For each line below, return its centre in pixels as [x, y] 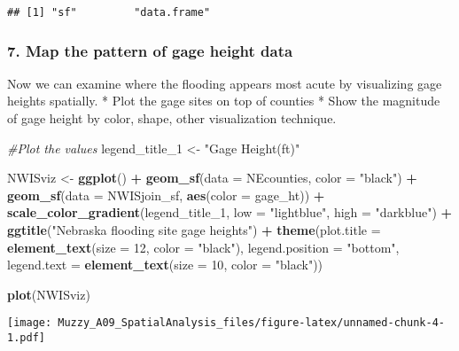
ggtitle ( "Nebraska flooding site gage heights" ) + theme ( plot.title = [194, 230]
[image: [30, 323]
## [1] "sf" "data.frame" [109, 12]
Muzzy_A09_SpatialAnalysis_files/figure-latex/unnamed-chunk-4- [251, 323]
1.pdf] [26, 338]
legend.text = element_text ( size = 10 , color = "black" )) [165, 265]
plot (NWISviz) [49, 294]
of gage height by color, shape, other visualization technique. [172, 118]
